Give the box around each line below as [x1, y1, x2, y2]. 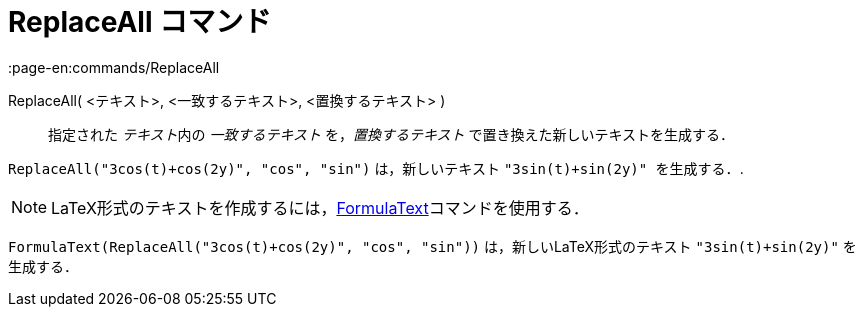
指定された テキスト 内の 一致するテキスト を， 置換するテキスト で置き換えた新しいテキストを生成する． [48, 125, 735, 143]
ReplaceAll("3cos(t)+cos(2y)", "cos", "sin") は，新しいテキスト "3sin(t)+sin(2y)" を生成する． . [8, 159, 744, 177]
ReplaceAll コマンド [8, 5, 272, 39]
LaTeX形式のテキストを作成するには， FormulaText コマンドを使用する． [51, 197, 589, 218]
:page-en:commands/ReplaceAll [8, 58, 220, 76]
